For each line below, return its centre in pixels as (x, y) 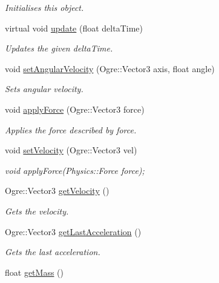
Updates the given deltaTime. (59, 48)
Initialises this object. (44, 7)
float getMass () (34, 272)
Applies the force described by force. (71, 129)
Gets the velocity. (37, 211)
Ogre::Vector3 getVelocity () (57, 191)
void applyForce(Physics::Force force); (75, 170)
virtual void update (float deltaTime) (74, 28)
